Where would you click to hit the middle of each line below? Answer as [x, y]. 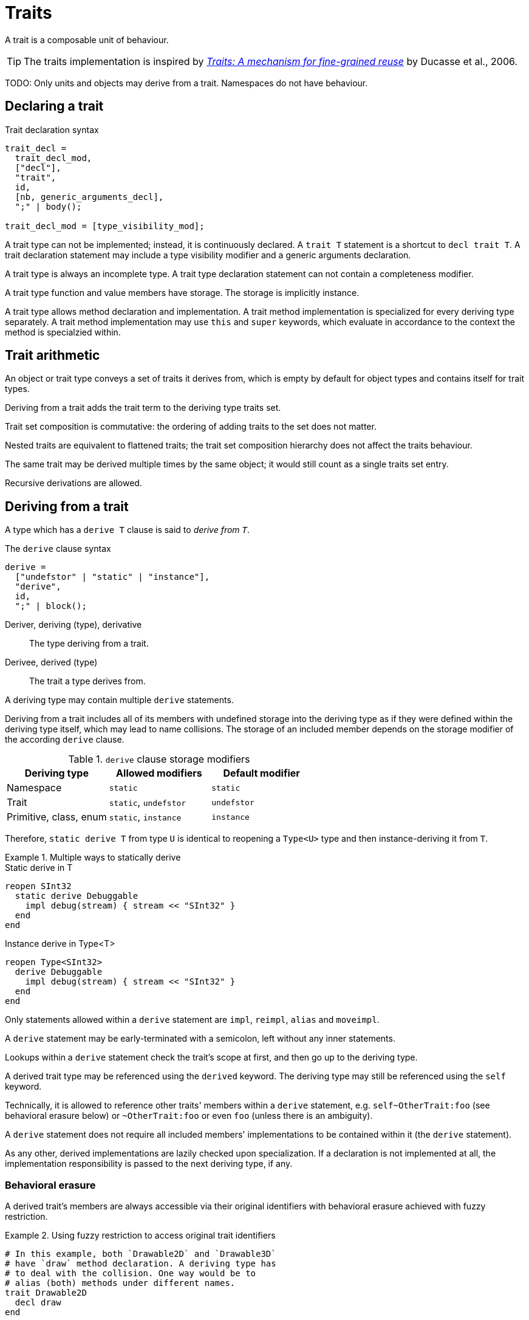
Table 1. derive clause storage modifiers [159, 759]
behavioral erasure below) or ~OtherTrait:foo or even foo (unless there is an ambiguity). [189, 1116]
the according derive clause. [65, 740]
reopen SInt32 [38, 886]
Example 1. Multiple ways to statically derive [93, 858]
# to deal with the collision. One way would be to [131, 1274]
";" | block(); [51, 606]
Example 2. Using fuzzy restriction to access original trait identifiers [140, 1236]
